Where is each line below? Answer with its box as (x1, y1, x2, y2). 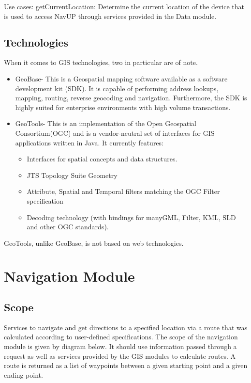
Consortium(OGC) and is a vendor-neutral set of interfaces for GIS (15, 128, 215, 138)
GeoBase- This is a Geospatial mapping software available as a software (15, 73, 228, 83)
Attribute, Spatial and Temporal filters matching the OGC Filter (27, 186, 220, 196)
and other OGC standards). (27, 222, 109, 232)
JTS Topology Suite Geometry (27, 170, 118, 180)
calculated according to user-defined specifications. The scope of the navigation (4, 332, 238, 342)
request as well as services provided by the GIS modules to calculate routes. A (4, 351, 236, 361)
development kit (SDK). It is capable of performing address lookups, (15, 83, 219, 93)
